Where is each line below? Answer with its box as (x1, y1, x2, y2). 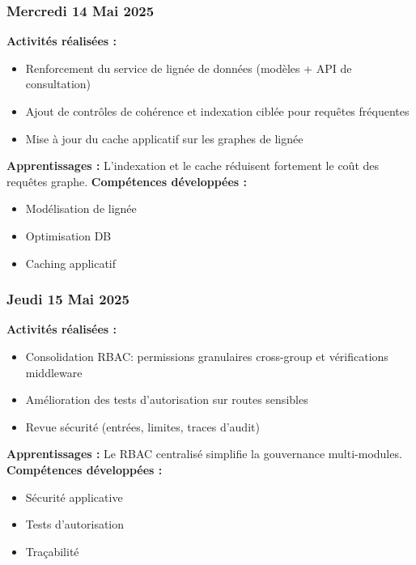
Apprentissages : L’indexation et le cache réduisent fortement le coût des (6, 157, 380, 174)
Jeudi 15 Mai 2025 (6, 289, 129, 309)
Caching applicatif (25, 254, 117, 271)
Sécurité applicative (25, 488, 123, 505)
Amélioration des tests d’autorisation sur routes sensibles (25, 391, 308, 408)
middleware (25, 363, 83, 380)
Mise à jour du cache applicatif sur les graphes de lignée (25, 130, 304, 147)
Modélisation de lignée (25, 200, 137, 217)
